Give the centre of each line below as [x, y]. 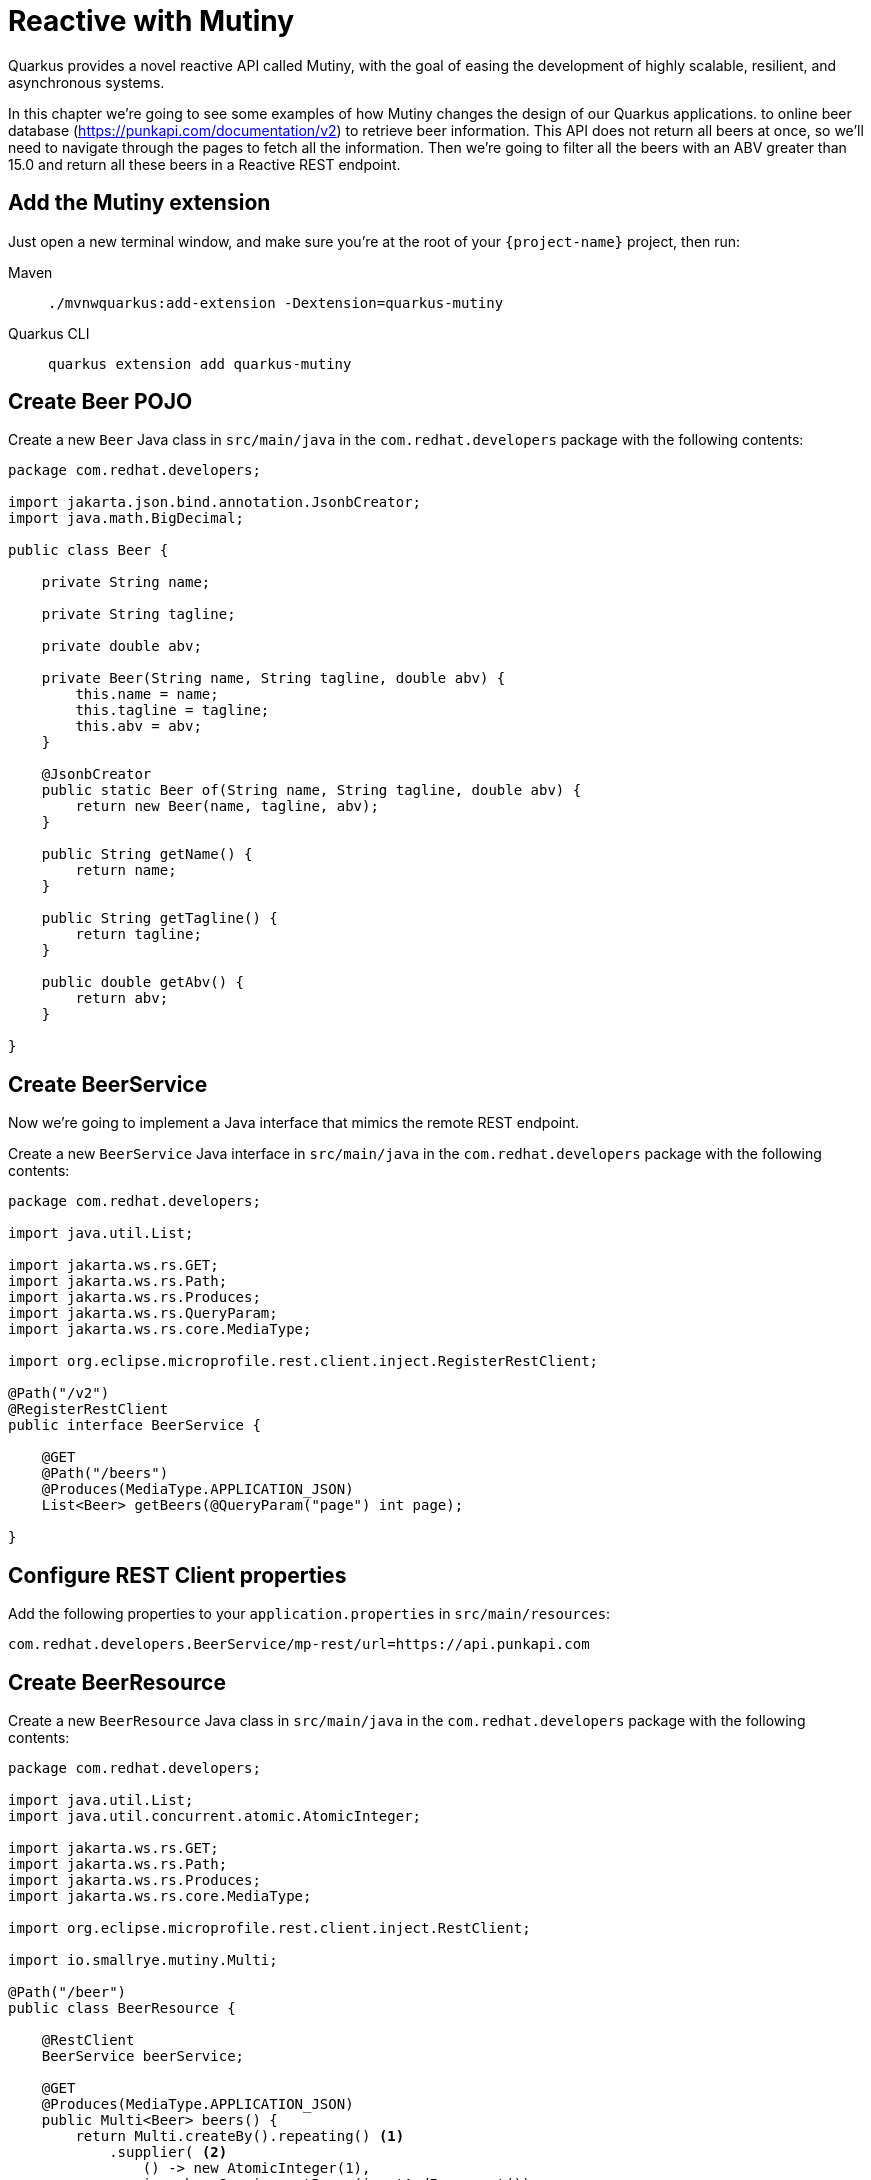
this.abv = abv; [138, 726]
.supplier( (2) [168, 2151]
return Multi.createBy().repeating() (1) [240, 2135]
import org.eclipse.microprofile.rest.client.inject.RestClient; [269, 1927]
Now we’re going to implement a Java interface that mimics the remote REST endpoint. [294, 1123]
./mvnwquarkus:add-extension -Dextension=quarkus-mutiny [276, 302]
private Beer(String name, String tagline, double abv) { [273, 678]
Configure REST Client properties [177, 1575]
